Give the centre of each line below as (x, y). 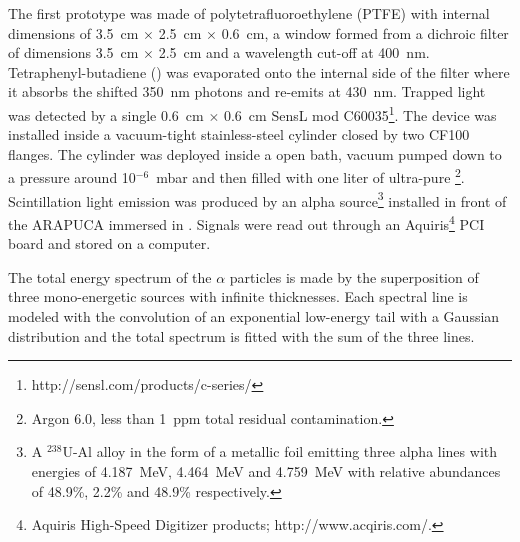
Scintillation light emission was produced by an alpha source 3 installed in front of (257, 199)
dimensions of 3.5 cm (73, 32)
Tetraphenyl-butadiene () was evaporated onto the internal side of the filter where (259, 71)
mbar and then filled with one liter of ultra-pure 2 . (310, 176)
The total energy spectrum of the (110, 276)
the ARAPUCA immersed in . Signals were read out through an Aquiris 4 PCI (246, 222)
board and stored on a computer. (109, 243)
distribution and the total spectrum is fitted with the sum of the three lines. (241, 335)
